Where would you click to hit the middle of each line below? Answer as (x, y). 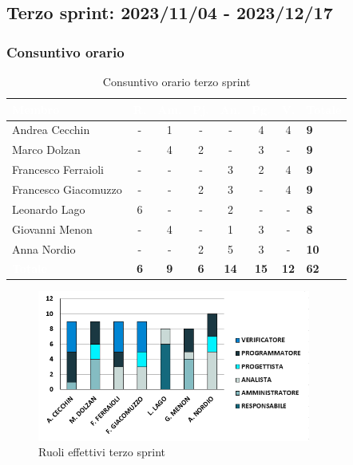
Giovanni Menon (52, 229)
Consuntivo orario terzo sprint (176, 81)
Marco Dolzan (46, 150)
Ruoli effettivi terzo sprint (102, 452)
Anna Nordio (44, 248)
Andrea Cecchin (51, 130)
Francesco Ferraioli (58, 169)
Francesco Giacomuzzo (67, 189)
